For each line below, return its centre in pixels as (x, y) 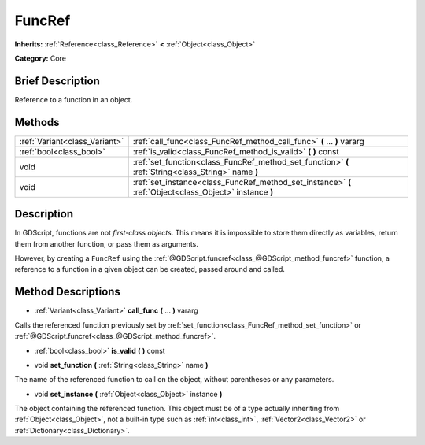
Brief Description (57, 81)
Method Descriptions (68, 292)
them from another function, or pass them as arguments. (106, 243)
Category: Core (41, 58)
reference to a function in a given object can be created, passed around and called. (150, 269)
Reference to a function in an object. (74, 99)
